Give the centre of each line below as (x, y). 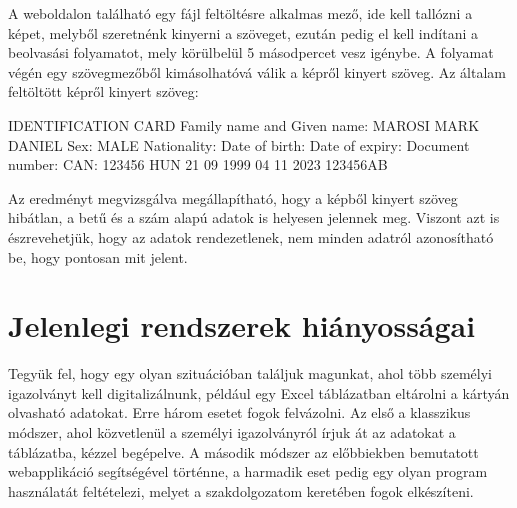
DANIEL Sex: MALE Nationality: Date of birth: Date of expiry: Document (239, 144)
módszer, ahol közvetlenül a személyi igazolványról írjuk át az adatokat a (232, 432)
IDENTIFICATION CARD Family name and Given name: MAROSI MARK (244, 124)
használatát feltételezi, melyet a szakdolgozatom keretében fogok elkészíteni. (241, 490)
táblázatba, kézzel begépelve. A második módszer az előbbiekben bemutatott (243, 451)
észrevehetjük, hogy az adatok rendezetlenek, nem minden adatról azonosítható (251, 236)
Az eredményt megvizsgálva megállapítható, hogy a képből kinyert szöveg (233, 197)
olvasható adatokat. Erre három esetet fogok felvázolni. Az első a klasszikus (239, 412)
